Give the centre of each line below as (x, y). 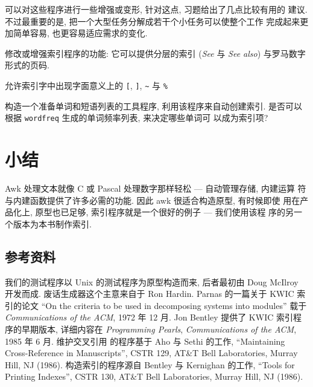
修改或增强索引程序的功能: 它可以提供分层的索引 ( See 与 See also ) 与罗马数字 (155, 53)
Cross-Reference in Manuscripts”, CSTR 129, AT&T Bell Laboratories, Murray (151, 353)
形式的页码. (27, 65)
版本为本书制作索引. (52, 223)
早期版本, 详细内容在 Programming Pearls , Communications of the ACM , (159, 329)
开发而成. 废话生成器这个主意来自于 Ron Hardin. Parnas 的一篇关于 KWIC (150, 294)
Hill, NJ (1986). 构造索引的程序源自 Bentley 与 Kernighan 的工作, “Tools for (150, 364)
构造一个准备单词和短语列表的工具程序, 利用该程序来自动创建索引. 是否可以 (154, 106)
